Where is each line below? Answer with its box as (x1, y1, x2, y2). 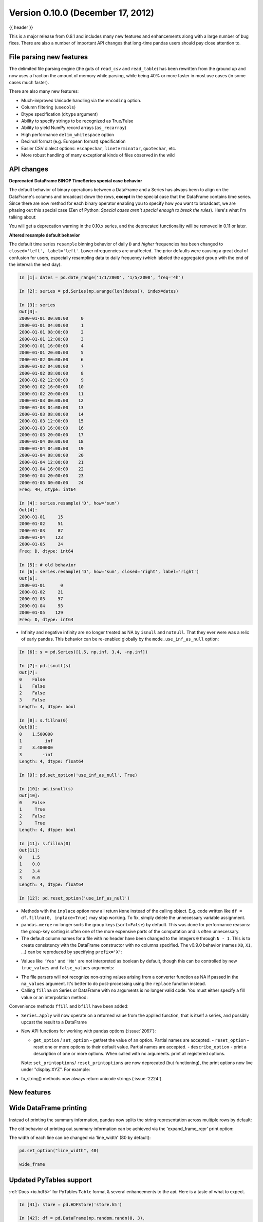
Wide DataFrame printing (9, 1104, 87, 1112)
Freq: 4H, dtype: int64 (19, 487, 76, 492)
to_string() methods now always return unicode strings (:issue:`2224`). (21, 1075, 163, 1081)
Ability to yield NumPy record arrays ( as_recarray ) (21, 125, 127, 131)
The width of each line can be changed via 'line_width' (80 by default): (9, 1135, 151, 1141)
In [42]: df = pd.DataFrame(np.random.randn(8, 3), (19, 1215, 146, 1221)
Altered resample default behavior (9, 232, 80, 238)
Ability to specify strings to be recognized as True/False (21, 118, 133, 124)
